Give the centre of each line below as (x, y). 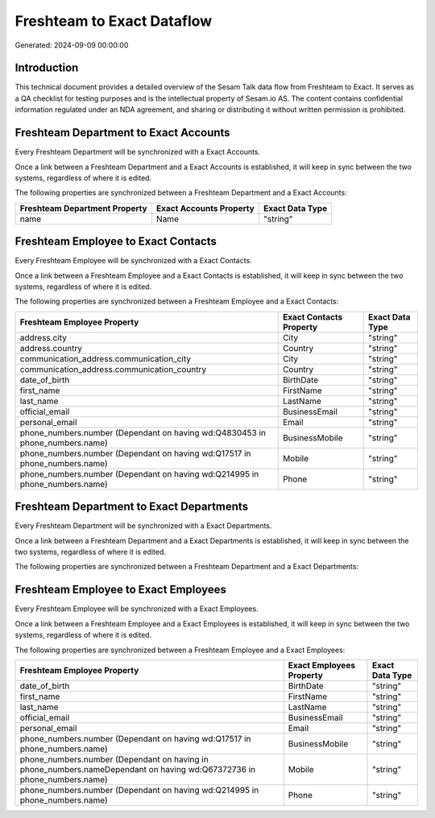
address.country (51, 348)
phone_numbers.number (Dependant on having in (114, 759)
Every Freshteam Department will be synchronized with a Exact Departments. (143, 526)
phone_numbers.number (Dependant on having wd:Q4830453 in (143, 432)
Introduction (47, 68)
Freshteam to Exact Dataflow (114, 21)
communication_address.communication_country (113, 369)
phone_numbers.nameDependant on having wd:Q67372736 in (138, 769)
